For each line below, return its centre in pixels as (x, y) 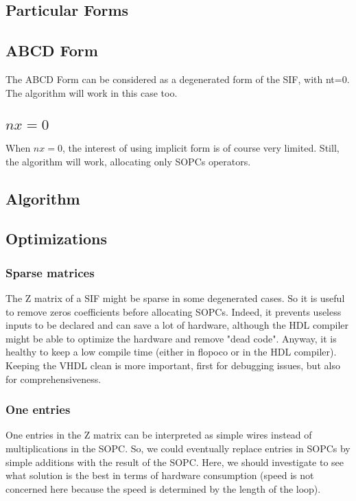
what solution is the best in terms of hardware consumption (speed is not (160, 475)
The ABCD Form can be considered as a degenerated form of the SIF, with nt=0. (178, 79)
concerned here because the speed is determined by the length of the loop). (163, 488)
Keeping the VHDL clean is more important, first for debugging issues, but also (173, 365)
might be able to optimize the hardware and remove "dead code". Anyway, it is (171, 338)
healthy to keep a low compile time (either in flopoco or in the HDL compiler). (171, 352)
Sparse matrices (50, 272)
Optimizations (57, 238)
